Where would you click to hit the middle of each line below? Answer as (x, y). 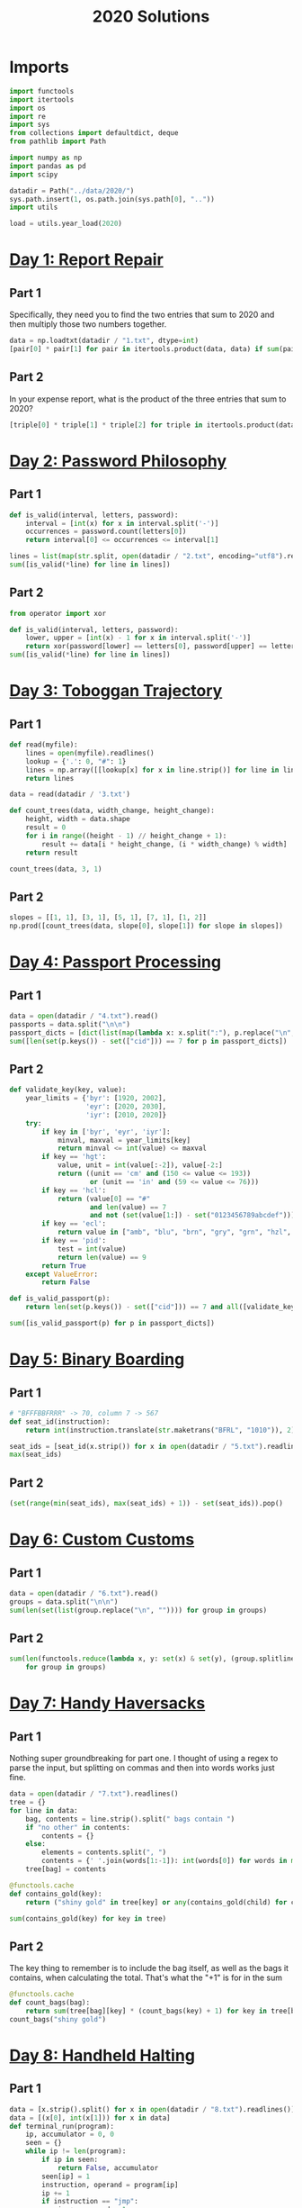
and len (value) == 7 (128, 1207)
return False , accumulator (108, 2167)
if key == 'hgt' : (74, 1157)
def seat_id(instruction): (60, 1421)
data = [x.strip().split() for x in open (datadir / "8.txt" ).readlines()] (152, 2109)
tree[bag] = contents (66, 1869)
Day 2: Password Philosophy (118, 461)
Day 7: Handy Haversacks (107, 1703)
